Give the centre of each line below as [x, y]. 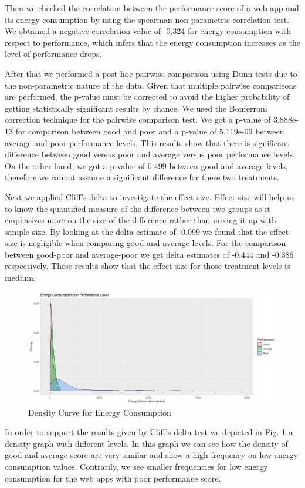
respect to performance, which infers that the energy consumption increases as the [152, 42]
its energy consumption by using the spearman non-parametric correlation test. [147, 19]
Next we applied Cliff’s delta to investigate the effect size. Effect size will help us [150, 196]
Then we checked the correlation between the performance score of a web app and [152, 8]
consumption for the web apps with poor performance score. [113, 478]
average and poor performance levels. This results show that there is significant [147, 142]
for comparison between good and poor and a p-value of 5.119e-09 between [150, 131]
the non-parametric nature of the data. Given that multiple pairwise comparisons [151, 85]
